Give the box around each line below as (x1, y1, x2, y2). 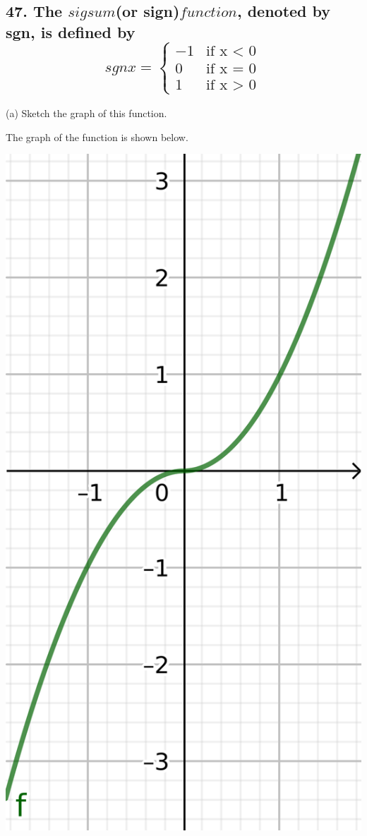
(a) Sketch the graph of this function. (6, 105, 167, 120)
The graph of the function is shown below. (6, 129, 188, 144)
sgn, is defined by (6, 20, 136, 42)
